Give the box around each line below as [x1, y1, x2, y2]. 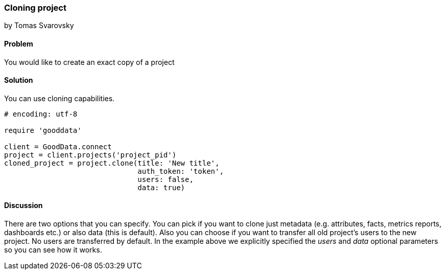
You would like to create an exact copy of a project [4, 57, 175, 66]
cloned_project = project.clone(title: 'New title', [4, 158, 220, 167]
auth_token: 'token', [137, 167, 224, 175]
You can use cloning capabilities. [4, 94, 115, 103]
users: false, [137, 175, 194, 184]
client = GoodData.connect [4, 142, 112, 151]
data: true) [137, 183, 185, 192]
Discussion [4, 201, 43, 210]
